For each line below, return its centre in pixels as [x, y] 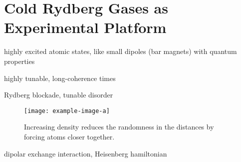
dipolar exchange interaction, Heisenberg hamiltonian [86, 153]
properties [19, 61]
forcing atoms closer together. [69, 136]
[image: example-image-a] [67, 111]
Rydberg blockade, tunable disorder [59, 95]
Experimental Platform [85, 27]
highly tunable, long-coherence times [60, 78]
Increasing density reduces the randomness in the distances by [119, 127]
